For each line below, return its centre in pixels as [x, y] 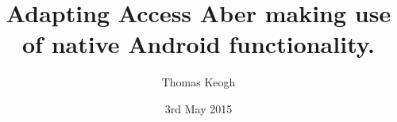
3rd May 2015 [198, 108]
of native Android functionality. [198, 44]
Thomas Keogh [198, 82]
